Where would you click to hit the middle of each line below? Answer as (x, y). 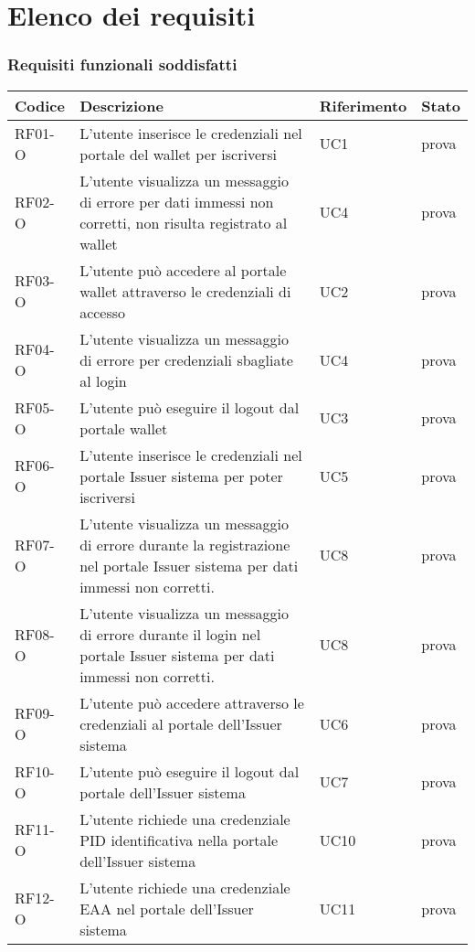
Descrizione (121, 105)
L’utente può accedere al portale (183, 270)
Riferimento (363, 105)
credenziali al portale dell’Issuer (181, 723)
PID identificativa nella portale (179, 840)
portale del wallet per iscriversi (179, 154)
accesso (103, 312)
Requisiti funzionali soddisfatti (122, 64)
